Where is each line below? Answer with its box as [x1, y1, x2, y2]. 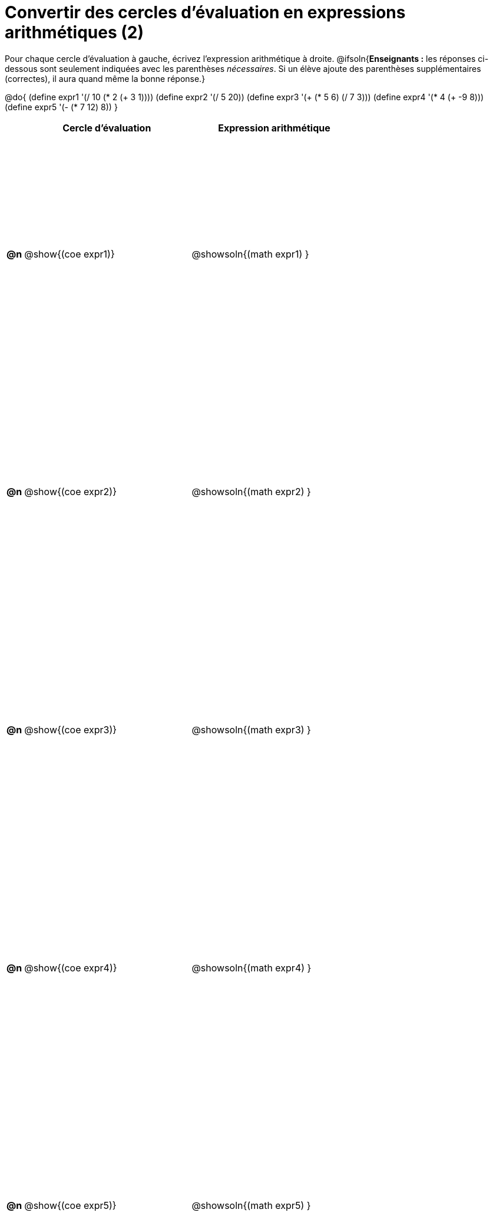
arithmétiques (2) [5, 22, 144, 42]
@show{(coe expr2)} [24, 486, 117, 498]
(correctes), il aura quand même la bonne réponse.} [5, 73, 206, 84]
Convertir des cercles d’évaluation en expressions [5, 2, 406, 22]
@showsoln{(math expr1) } [191, 248, 309, 260]
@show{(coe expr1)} [24, 248, 115, 260]
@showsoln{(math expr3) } [191, 723, 311, 736]
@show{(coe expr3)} [24, 723, 117, 736]
